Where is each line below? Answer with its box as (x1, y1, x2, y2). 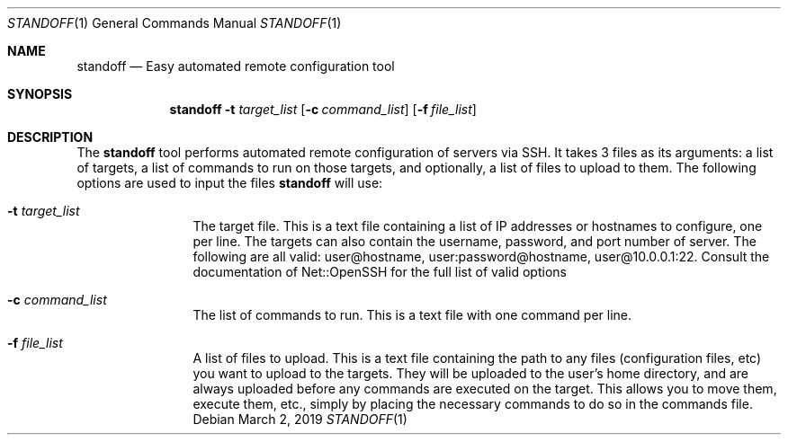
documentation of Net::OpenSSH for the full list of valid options (193, 264, 567, 279)
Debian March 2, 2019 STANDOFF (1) (193, 411, 407, 427)
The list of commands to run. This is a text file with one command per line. (193, 307, 632, 323)
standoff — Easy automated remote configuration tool (76, 58, 395, 74)
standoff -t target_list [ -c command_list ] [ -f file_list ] (169, 102, 477, 117)
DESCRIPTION (7, 129, 94, 145)
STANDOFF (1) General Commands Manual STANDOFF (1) (7, 15, 342, 31)
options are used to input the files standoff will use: (76, 175, 383, 190)
